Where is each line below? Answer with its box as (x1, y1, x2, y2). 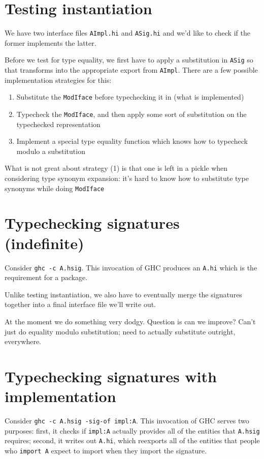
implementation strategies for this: (5, 74, 112, 85)
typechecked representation (16, 118, 101, 129)
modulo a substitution (16, 145, 85, 156)
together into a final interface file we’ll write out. (5, 299, 156, 310)
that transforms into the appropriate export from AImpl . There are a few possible (5, 65, 258, 75)
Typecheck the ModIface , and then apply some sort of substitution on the (16, 108, 247, 119)
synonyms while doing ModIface (5, 182, 105, 193)
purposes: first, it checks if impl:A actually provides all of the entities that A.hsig (5, 425, 260, 436)
